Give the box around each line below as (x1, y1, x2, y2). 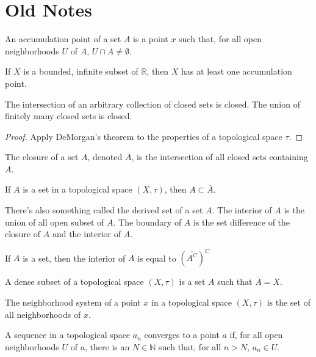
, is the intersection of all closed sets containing (131, 150, 308, 163)
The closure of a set (5, 150, 79, 163)
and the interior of (52, 227, 121, 240)
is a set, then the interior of (23, 251, 126, 264)
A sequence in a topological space (5, 328, 131, 341)
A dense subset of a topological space (5, 275, 144, 288)
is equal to (137, 251, 176, 264)
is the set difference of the (193, 215, 290, 228)
